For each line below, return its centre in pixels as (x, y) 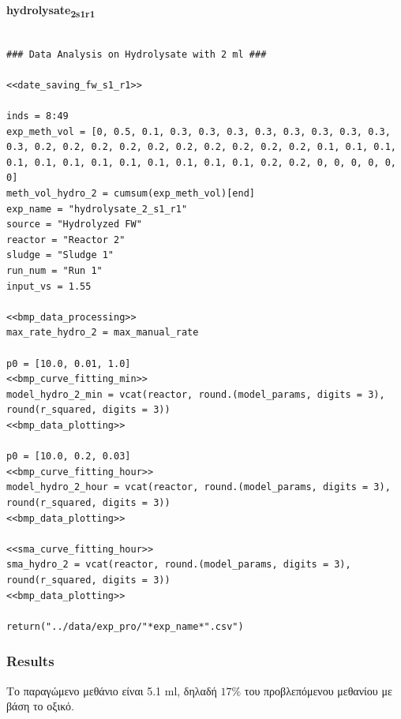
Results (30, 661)
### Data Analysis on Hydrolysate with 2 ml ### (137, 54)
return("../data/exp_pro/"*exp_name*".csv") (125, 626)
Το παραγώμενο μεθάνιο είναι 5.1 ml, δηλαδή (112, 690)
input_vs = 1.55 (49, 286)
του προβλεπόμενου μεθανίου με (318, 690)
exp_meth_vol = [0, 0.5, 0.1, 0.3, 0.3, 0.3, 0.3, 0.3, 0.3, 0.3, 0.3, (199, 131)
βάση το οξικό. (40, 706)
